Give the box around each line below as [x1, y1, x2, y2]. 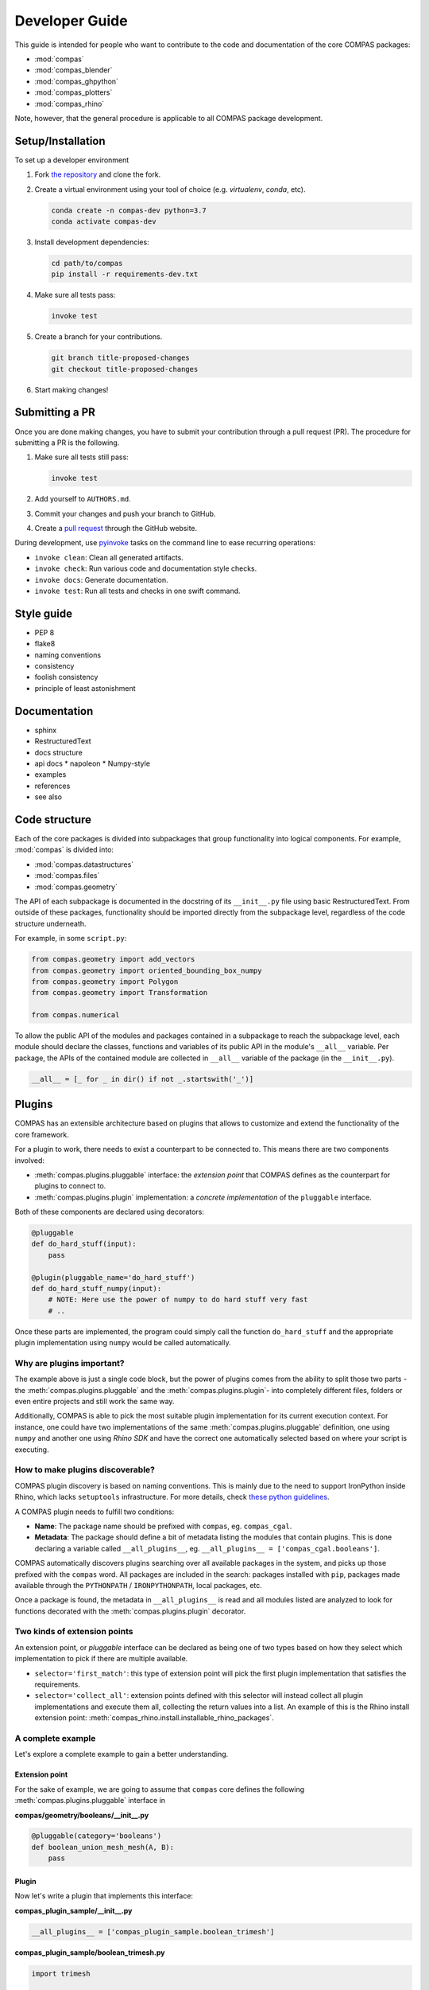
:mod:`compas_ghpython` [34, 76, 119, 86]
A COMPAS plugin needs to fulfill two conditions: [14, 1507, 175, 1516]
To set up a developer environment [14, 155, 129, 165]
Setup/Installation [14, 134, 106, 147]
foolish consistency [34, 673, 99, 682]
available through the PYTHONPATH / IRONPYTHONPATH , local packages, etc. [14, 1580, 262, 1590]
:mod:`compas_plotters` [34, 88, 113, 97]
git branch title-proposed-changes [51, 353, 190, 362]
